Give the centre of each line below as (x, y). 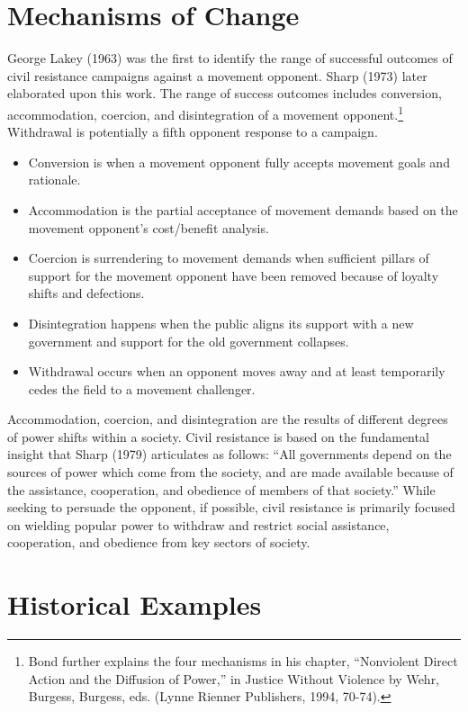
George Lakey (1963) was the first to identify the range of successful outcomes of (230, 58)
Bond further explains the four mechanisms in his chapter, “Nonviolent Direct (243, 661)
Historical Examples (135, 604)
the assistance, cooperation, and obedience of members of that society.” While (221, 489)
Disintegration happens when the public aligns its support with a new (221, 323)
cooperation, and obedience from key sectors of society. (159, 542)
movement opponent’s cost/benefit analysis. (148, 227)
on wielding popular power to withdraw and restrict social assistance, (198, 524)
